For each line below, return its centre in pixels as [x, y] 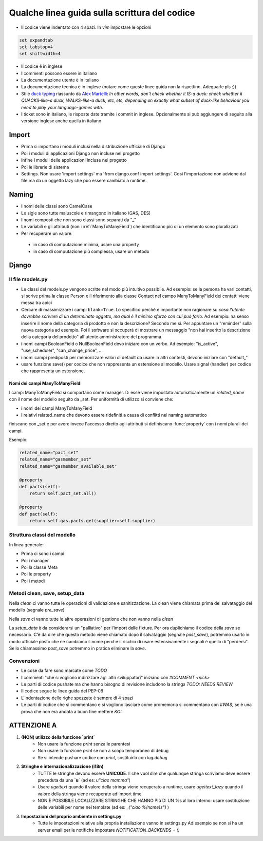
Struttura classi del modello [42, 535]
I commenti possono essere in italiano [59, 73]
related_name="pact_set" [49, 453]
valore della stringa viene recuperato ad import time [90, 794]
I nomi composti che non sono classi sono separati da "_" [79, 220]
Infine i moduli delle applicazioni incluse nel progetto [74, 160]
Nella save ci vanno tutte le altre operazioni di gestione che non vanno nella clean [91, 619]
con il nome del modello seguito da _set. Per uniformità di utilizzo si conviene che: [91, 399]
